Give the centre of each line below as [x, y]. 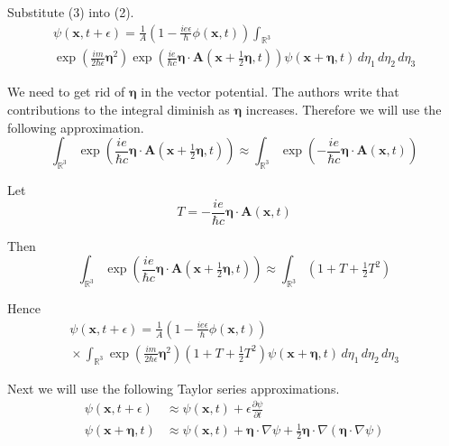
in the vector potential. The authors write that [270, 92]
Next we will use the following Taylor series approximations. [174, 388]
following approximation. [76, 127]
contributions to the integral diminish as [119, 110]
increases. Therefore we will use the [344, 110]
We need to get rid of [66, 92]
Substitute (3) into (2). [71, 12]
